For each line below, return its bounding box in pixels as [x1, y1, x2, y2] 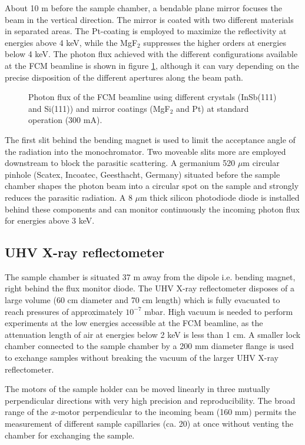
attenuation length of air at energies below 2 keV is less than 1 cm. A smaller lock [5, 328, 301, 340]
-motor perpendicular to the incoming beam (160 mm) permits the [55, 406, 296, 418]
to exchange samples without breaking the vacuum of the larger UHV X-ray [5, 351, 279, 364]
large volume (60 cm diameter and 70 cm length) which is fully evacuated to [5, 294, 280, 306]
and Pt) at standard [176, 102, 249, 114]
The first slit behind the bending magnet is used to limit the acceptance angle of [5, 133, 296, 145]
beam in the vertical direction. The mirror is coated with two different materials [5, 13, 294, 25]
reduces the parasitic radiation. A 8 [5, 191, 132, 203]
